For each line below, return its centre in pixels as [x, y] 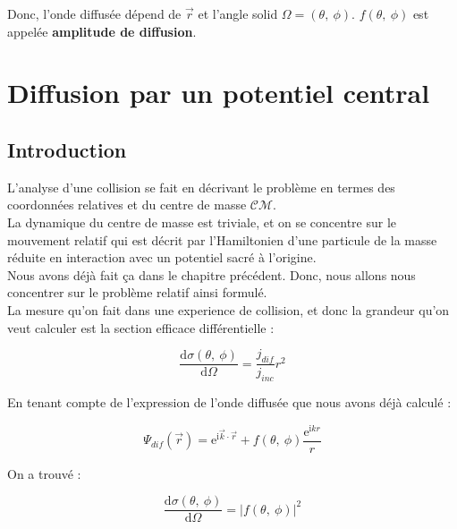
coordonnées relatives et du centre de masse [127, 205]
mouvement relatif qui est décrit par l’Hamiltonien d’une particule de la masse [222, 239]
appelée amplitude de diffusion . [102, 31]
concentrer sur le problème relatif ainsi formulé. [137, 292]
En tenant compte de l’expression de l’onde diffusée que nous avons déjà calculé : [229, 401]
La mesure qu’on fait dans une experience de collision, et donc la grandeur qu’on [228, 309]
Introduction [67, 149]
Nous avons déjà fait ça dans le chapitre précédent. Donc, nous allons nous [212, 274]
